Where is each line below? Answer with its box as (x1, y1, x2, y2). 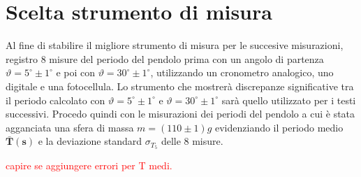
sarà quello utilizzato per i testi (221, 92, 356, 107)
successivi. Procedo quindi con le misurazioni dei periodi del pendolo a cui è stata (6, 106, 355, 121)
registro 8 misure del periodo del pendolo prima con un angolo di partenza (6, 51, 324, 66)
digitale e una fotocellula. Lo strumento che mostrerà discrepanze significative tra (6, 78, 354, 93)
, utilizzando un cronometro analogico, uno (150, 65, 334, 80)
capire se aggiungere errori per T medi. (6, 158, 172, 173)
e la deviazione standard (38, 134, 142, 148)
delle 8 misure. (161, 134, 223, 148)
